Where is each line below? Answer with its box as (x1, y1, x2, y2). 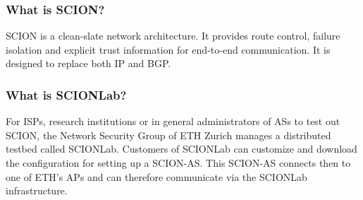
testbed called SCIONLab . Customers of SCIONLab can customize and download (6, 141, 357, 156)
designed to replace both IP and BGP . (6, 56, 171, 71)
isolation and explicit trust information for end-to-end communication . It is (6, 42, 331, 57)
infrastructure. (6, 183, 68, 198)
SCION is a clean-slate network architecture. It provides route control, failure (6, 28, 340, 43)
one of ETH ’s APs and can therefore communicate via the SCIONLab (6, 169, 307, 184)
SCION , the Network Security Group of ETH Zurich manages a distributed (6, 127, 331, 142)
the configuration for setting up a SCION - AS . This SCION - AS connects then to (6, 155, 351, 170)
